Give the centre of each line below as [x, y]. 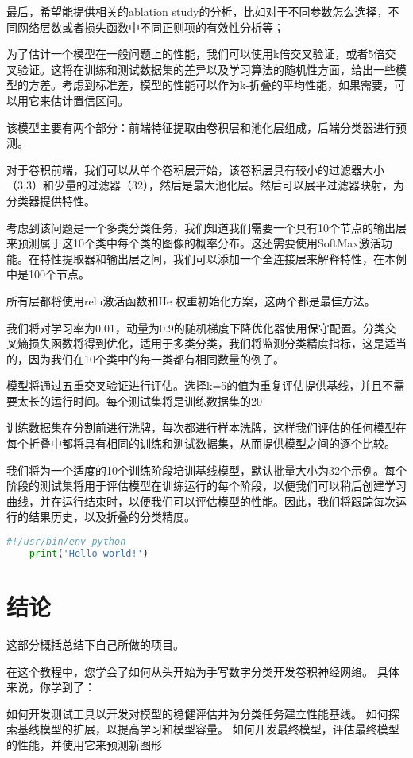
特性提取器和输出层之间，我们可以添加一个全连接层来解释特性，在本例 [223, 258]
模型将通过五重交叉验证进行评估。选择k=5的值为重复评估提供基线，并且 [195, 385]
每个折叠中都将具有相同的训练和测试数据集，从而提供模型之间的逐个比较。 [201, 443]
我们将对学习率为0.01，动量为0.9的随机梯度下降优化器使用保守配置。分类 [196, 327]
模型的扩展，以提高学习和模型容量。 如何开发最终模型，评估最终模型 [219, 729]
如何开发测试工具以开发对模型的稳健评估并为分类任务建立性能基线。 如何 [197, 713]
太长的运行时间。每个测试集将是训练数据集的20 [139, 400]
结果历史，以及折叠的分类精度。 [112, 517]
